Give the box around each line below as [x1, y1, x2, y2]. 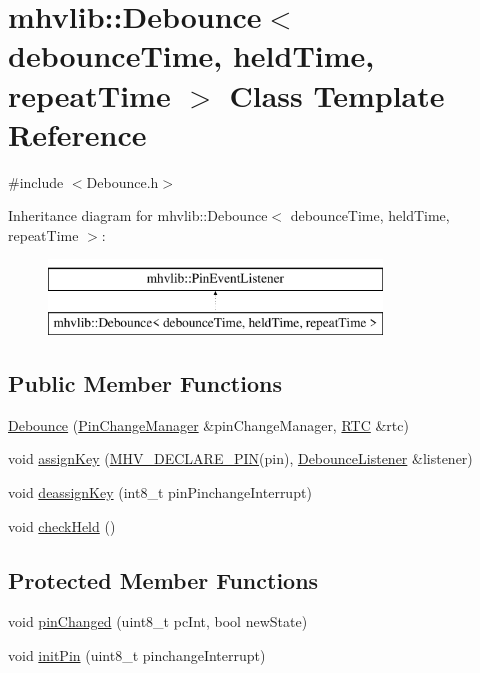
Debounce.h [86, 171, 159, 192]
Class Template [229, 74, 445, 115]
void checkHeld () [8, 515, 116, 536]
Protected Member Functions [8, 564, 319, 595]
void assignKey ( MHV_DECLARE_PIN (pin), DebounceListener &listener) [8, 448, 473, 469]
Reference [8, 113, 147, 154]
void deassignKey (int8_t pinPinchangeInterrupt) [8, 482, 312, 503]
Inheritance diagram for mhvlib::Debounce [8, 205, 268, 226]
